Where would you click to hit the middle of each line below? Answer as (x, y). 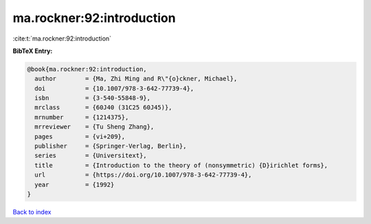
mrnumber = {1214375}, (82, 117)
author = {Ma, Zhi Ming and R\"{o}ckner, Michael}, (136, 79)
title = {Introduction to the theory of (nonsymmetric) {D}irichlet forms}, (181, 165)
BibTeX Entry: (33, 51)
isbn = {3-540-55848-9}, (93, 98)
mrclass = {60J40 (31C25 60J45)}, (103, 108)
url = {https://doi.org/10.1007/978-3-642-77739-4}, (143, 175)
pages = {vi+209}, (80, 136)
